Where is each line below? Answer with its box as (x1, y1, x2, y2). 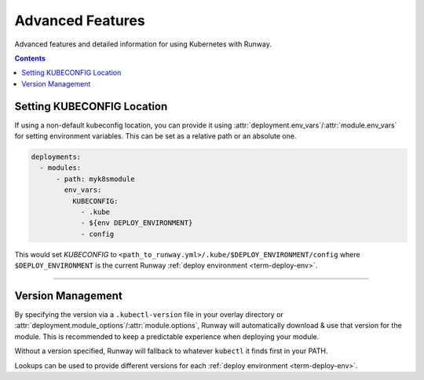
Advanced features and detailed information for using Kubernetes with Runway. (14, 39, 272, 49)
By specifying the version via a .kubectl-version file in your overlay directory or (14, 310, 284, 319)
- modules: (39, 164, 82, 172)
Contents (14, 53, 46, 63)
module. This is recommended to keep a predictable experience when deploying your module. (14, 331, 320, 341)
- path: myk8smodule (56, 174, 135, 183)
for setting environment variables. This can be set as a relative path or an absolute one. (14, 131, 297, 141)
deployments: (31, 153, 82, 161)
